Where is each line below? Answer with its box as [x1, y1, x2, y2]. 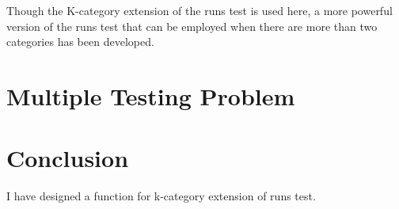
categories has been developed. [6, 33, 154, 50]
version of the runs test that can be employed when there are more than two [6, 17, 378, 34]
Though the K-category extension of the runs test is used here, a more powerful [6, 2, 393, 18]
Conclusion [6, 142, 129, 174]
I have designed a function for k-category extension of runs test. [6, 188, 316, 204]
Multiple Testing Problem [6, 79, 295, 112]
